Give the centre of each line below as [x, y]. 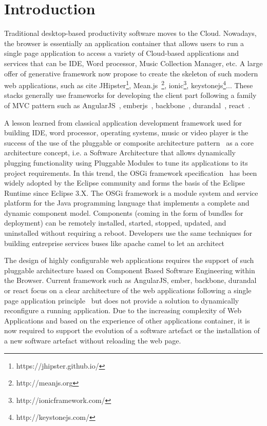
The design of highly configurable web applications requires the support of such [129, 260]
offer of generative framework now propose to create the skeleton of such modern [131, 73]
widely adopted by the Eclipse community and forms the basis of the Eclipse [125, 183]
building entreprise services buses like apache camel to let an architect [115, 243]
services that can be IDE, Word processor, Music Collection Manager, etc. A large [133, 63]
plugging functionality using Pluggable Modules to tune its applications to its [126, 162]
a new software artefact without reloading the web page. [93, 340]
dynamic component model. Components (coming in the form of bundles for [124, 212]
